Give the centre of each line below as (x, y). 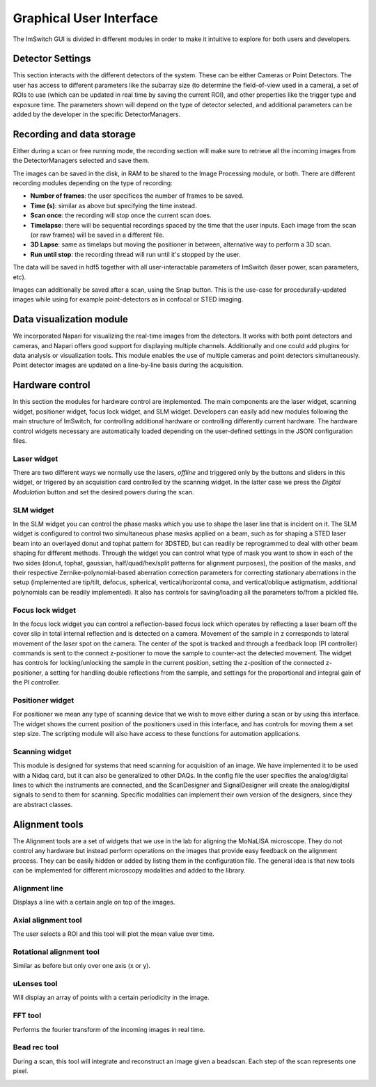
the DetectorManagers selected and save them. (81, 161)
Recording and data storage (74, 134)
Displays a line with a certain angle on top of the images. (94, 902)
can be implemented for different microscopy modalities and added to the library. (129, 870)
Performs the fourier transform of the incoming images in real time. (109, 1029)
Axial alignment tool (47, 920)
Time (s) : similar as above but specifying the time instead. (113, 205)
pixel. (21, 1071)
